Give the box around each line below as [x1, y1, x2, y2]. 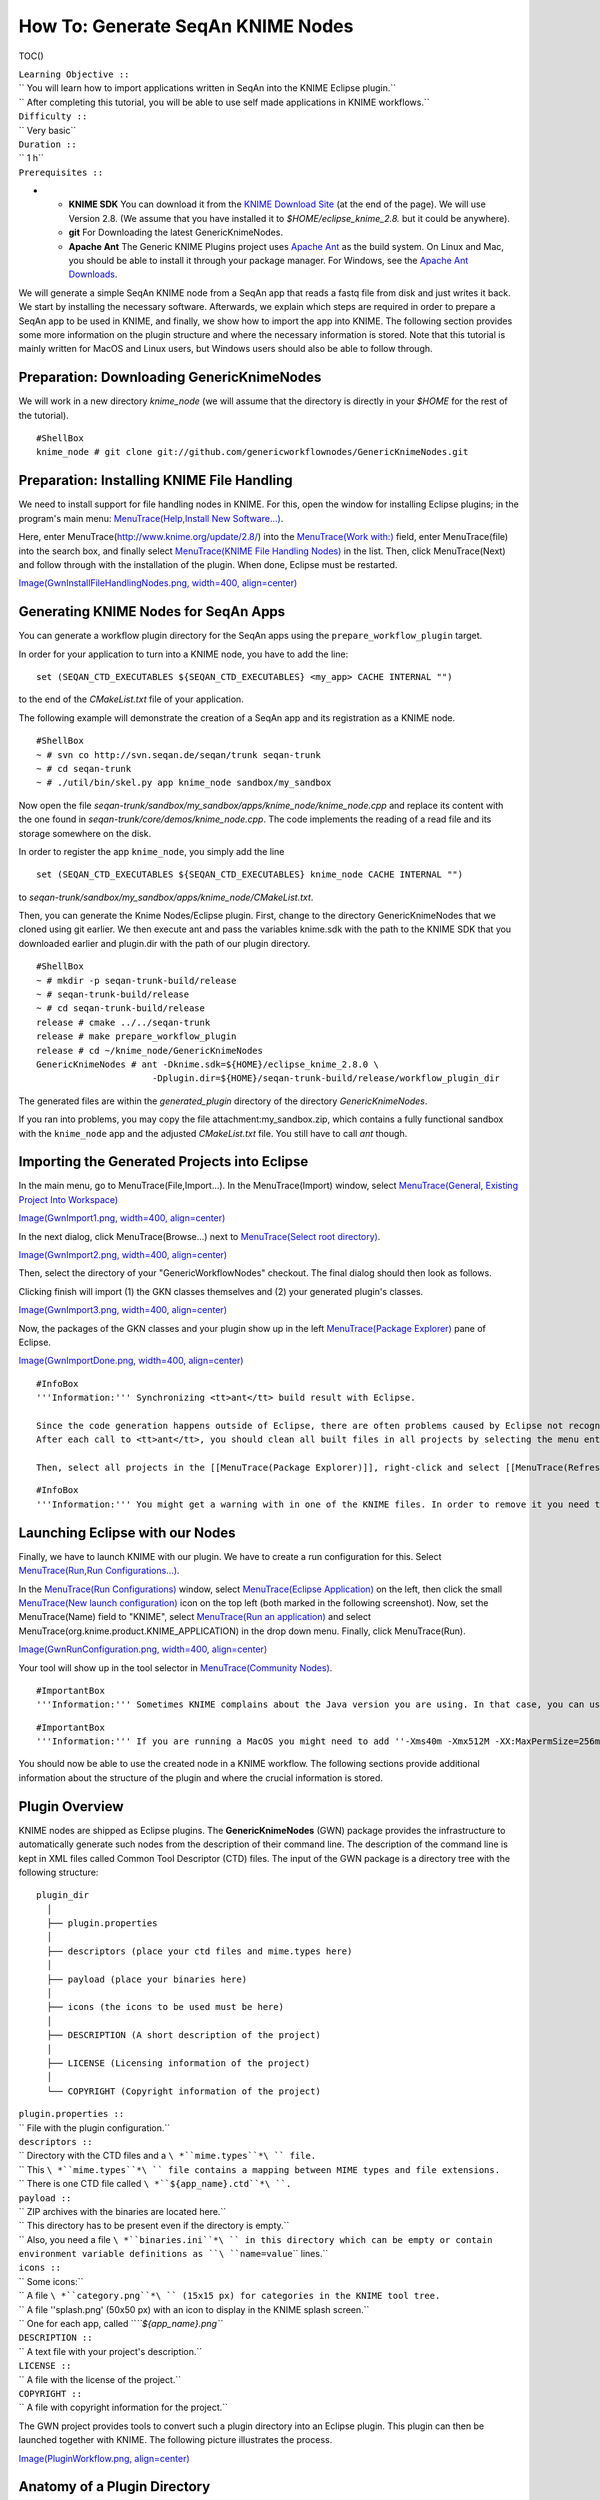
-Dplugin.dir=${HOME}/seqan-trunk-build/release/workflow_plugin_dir [151, 1073, 500, 1084]
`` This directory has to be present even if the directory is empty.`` [18, 2220, 290, 2232]
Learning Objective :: [18, 68, 130, 80]
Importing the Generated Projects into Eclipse [18, 1153, 309, 1170]
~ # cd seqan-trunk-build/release [36, 1003, 205, 1014]
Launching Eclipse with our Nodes [18, 1524, 236, 1541]
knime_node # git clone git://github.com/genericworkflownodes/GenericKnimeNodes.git [36, 446, 469, 458]
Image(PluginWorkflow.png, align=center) [18, 2452, 190, 2464]
